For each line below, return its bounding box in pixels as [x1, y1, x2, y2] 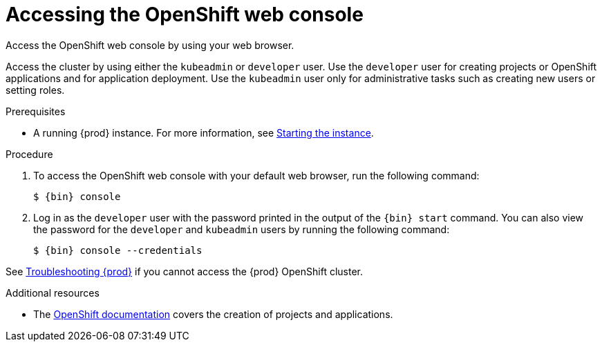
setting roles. [6, 83, 65, 96]
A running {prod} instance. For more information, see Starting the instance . [33, 126, 374, 139]
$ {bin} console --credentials [33, 244, 203, 256]
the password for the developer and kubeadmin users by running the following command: [33, 223, 450, 235]
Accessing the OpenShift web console [6, 3, 364, 26]
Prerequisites [6, 105, 66, 117]
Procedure [6, 148, 53, 160]
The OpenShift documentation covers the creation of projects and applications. [33, 308, 393, 320]
